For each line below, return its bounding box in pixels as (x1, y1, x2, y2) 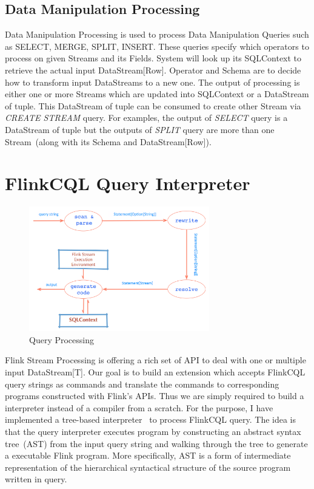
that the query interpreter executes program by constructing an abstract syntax (5, 425, 301, 437)
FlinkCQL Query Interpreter (5, 171, 250, 196)
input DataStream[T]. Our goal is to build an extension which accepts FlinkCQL (5, 365, 306, 378)
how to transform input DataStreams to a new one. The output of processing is (5, 75, 300, 88)
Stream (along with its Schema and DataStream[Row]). (5, 135, 212, 148)
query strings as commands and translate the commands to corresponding (5, 377, 279, 390)
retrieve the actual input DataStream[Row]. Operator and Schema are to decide (5, 63, 301, 76)
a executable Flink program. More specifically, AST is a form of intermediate (5, 449, 291, 462)
